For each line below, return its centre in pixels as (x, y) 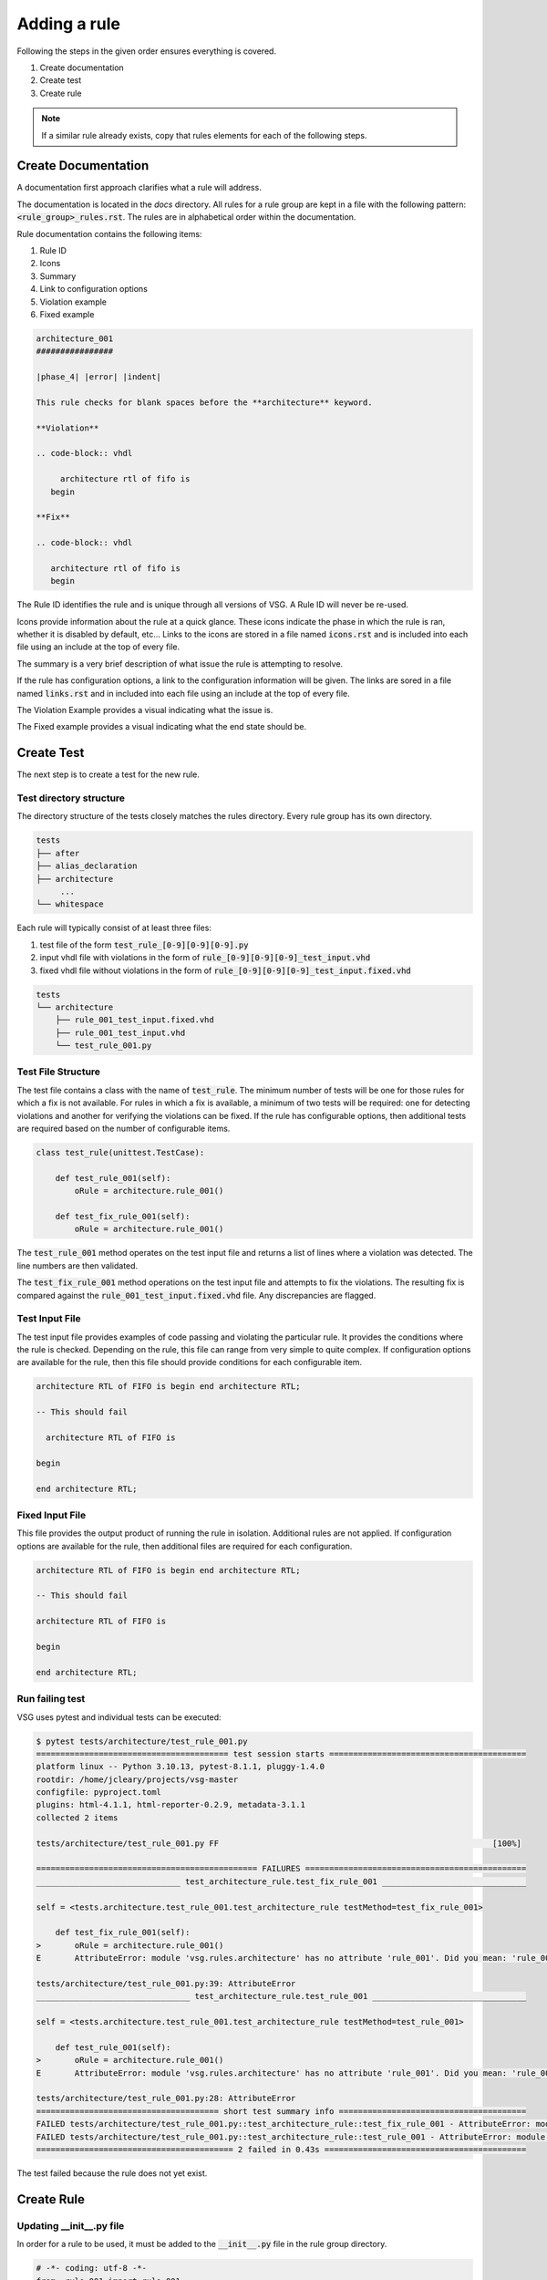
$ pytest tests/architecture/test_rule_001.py (142, 1741)
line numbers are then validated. (77, 1265)
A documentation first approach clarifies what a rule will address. (139, 188)
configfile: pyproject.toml (98, 1793)
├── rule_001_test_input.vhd (120, 1032)
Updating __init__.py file (71, 2225)
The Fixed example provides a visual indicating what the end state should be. (162, 727)
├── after (58, 853)
